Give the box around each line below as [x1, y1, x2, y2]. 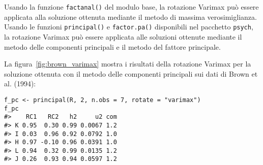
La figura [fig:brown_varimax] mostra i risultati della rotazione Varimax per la [4, 58, 251, 69]
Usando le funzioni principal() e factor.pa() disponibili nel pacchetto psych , [4, 21, 253, 32]
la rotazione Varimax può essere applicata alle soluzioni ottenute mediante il [4, 31, 242, 42]
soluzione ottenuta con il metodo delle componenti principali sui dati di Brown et [4, 68, 258, 79]
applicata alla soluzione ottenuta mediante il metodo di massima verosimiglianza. [4, 11, 257, 22]
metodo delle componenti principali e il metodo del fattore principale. [4, 41, 221, 52]
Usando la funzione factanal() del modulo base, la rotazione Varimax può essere [4, 2, 259, 12]
